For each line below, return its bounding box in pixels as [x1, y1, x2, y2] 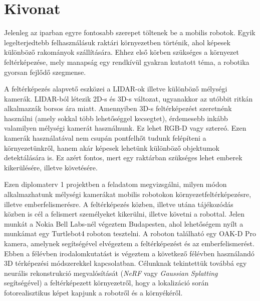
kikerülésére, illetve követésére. [4, 162, 98, 172]
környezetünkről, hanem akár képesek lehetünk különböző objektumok [4, 142, 219, 153]
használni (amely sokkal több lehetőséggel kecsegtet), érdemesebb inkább [4, 113, 228, 123]
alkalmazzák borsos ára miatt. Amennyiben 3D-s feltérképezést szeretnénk [4, 103, 232, 114]
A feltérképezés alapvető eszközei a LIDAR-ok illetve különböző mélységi [4, 83, 227, 94]
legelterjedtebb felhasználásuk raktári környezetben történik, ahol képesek [4, 37, 230, 47]
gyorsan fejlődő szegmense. [4, 66, 86, 77]
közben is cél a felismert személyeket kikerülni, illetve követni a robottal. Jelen [4, 209, 244, 219]
